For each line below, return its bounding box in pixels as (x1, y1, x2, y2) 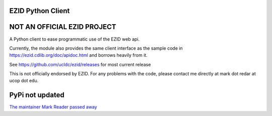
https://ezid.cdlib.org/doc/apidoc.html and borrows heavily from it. (9, 52, 148, 58)
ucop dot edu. (9, 78, 39, 84)
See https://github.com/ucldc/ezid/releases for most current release (9, 61, 151, 67)
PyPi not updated (9, 91, 65, 99)
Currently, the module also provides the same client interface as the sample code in (9, 45, 183, 51)
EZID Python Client (9, 7, 70, 15)
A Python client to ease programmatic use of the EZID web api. (9, 36, 140, 42)
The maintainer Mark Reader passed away (9, 104, 98, 110)
